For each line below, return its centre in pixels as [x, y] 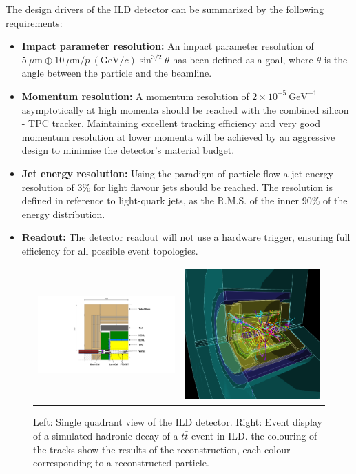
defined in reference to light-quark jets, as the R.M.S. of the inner [160, 200]
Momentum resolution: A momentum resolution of [135, 96]
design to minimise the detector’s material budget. [128, 150]
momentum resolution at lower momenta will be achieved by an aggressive [178, 136]
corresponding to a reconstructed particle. [121, 463]
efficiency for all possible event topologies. [110, 250]
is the [336, 59]
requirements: [34, 22]
